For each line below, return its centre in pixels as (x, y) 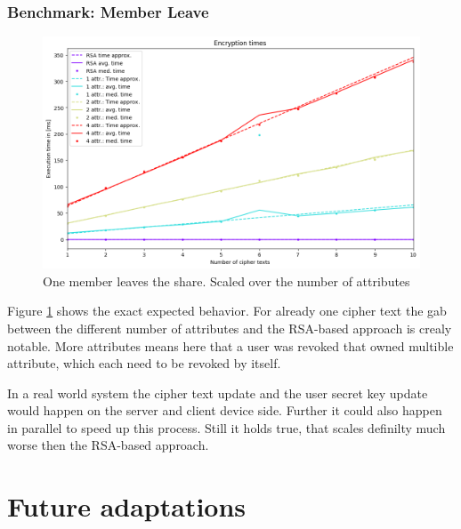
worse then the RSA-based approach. (108, 445)
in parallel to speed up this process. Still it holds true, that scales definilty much (226, 427)
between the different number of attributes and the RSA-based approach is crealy (230, 328)
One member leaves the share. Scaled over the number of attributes (226, 281)
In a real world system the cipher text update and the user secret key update (218, 393)
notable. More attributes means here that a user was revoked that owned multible (230, 345)
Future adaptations (127, 506)
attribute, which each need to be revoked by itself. (144, 363)
